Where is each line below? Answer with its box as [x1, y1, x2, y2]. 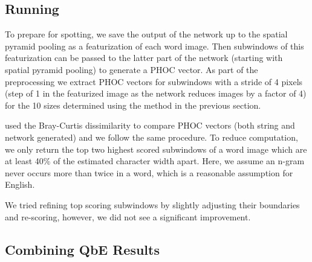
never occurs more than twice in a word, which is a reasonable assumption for [5, 166, 293, 179]
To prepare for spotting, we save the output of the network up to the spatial [5, 28, 288, 40]
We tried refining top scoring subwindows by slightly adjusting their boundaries [5, 198, 300, 211]
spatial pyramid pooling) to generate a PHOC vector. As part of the [5, 63, 258, 75]
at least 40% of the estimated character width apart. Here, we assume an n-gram [5, 155, 305, 167]
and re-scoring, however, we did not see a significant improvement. [5, 210, 251, 223]
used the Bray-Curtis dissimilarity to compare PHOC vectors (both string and [5, 119, 295, 132]
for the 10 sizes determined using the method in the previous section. [5, 98, 261, 111]
